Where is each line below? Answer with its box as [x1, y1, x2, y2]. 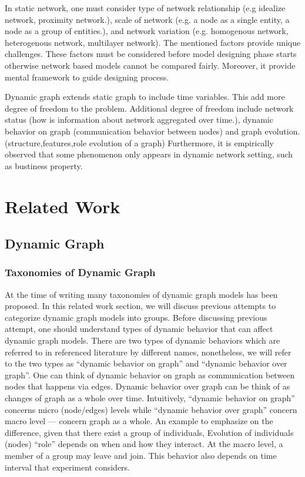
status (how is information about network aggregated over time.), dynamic [5, 113, 273, 126]
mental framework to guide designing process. [5, 70, 169, 83]
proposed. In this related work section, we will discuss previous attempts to [5, 300, 276, 312]
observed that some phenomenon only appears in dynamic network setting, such [5, 148, 293, 160]
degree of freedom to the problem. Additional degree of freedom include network [5, 102, 294, 114]
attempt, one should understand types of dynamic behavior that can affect [5, 323, 273, 335]
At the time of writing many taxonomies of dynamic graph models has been [5, 288, 278, 300]
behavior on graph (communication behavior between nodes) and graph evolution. [5, 125, 300, 137]
